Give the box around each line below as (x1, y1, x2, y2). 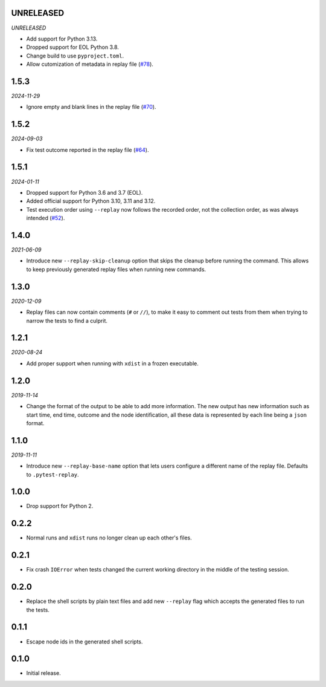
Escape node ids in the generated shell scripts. (26, 638, 143, 645)
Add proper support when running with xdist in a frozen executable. (26, 360, 199, 367)
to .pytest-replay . (26, 470, 79, 478)
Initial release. (26, 669, 61, 677)
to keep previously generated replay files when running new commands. (26, 265, 206, 273)
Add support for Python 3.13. (26, 35, 98, 42)
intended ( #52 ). (26, 215, 65, 222)
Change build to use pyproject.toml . (26, 52, 124, 59)
